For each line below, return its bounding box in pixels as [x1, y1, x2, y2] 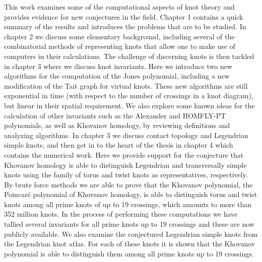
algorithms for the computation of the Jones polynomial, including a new [4, 71, 230, 81]
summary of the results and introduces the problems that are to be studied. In [4, 21, 246, 32]
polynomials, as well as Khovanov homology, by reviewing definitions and [4, 120, 230, 130]
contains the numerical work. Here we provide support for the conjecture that [4, 149, 244, 160]
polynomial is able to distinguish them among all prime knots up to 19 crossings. [4, 248, 254, 258]
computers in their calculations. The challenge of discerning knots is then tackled [4, 50, 254, 61]
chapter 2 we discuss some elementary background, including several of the [4, 31, 235, 41]
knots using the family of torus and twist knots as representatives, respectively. [4, 169, 248, 180]
